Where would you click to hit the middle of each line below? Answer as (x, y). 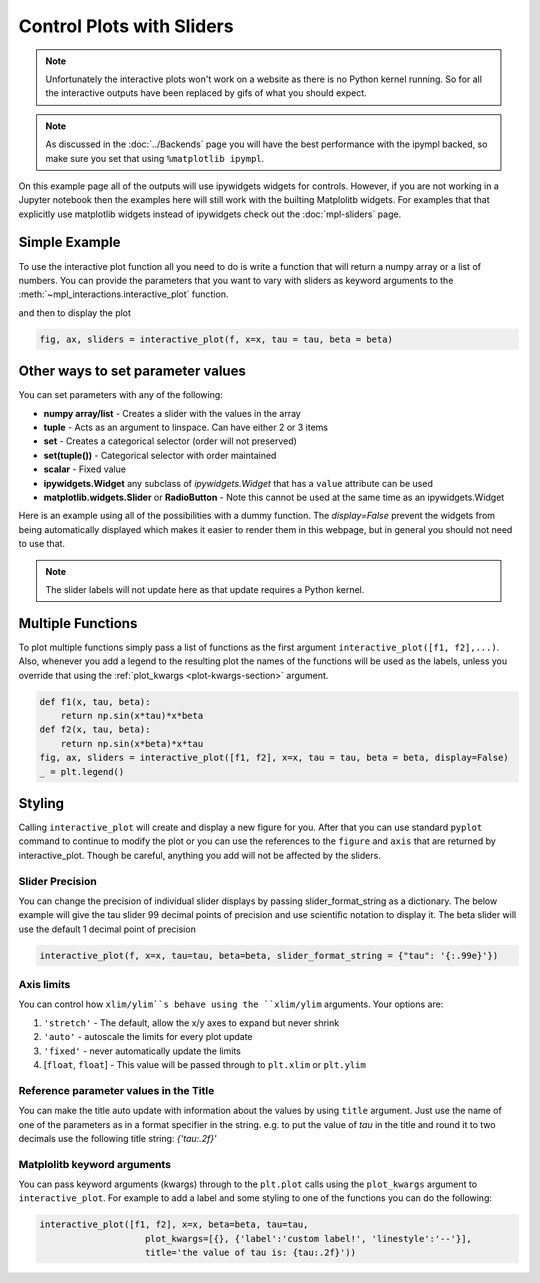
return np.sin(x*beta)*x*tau (132, 743)
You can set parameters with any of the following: (121, 395)
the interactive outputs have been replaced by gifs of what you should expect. (206, 93)
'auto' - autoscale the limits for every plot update (148, 1037)
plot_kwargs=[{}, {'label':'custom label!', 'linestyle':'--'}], (308, 1238)
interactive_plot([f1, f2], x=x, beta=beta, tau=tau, (174, 1224)
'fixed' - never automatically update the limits (142, 1051)
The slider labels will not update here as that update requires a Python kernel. (205, 589)
